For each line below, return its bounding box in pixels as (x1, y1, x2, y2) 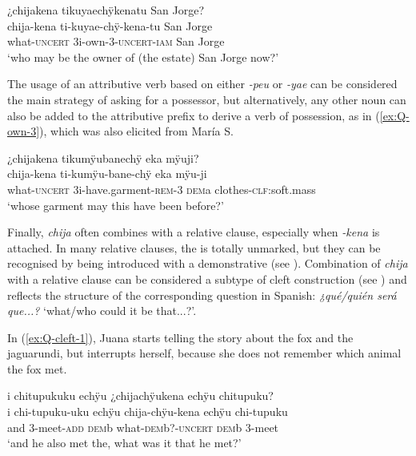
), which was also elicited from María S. (39, 123, 234, 139)
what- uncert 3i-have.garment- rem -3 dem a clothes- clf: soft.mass (7, 180, 316, 197)
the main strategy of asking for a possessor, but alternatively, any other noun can (7, 91, 406, 107)
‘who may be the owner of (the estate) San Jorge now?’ (7, 48, 279, 65)
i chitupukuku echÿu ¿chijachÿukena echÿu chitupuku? (7, 387, 274, 404)
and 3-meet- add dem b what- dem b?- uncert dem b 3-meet (7, 418, 279, 435)
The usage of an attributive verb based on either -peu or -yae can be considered (7, 75, 398, 92)
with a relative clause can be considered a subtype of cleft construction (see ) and (7, 270, 407, 287)
